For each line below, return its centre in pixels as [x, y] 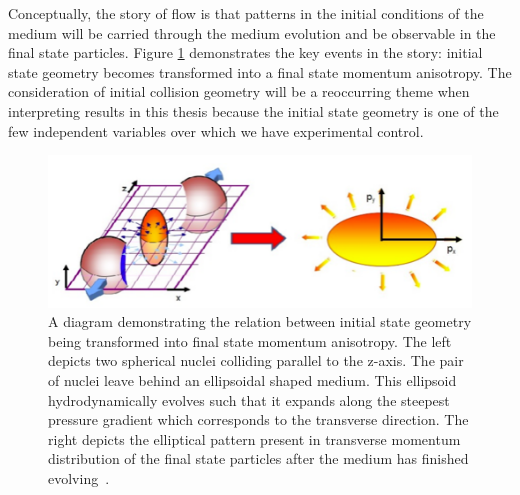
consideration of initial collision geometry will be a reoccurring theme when [239, 91]
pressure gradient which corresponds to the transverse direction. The [258, 419]
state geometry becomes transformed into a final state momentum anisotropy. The [260, 71]
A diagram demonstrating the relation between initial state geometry [260, 321]
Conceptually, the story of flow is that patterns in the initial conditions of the [246, 13]
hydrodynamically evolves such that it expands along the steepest [249, 399]
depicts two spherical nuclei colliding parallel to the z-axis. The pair [256, 360]
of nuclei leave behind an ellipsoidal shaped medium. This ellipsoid [252, 380]
